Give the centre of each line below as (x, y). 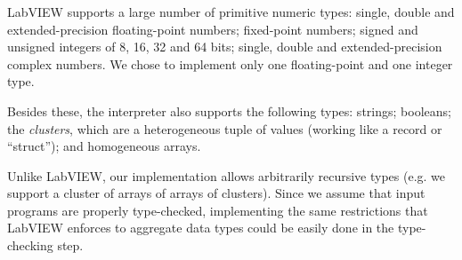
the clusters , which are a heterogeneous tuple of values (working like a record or (225, 128)
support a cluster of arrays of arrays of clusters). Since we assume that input (216, 193)
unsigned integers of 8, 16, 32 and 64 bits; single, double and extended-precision (225, 47)
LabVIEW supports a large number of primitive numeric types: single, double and (231, 11)
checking (30, 245)
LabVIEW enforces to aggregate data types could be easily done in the (201, 228)
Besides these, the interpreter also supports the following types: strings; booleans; (229, 110)
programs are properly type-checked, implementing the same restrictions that (218, 210)
